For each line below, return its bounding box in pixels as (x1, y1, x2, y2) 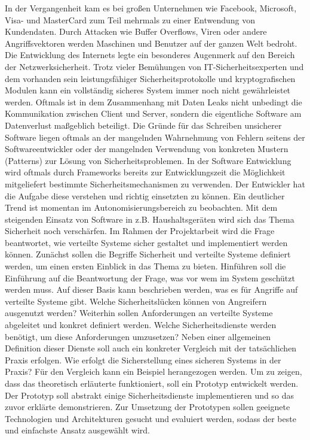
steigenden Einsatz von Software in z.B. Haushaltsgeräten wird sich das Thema (5, 213, 294, 225)
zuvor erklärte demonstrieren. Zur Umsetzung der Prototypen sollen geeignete (5, 400, 290, 413)
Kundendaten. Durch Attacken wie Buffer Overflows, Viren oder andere (5, 25, 267, 38)
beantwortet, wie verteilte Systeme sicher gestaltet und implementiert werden (5, 236, 288, 248)
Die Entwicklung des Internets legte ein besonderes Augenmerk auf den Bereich (5, 48, 295, 61)
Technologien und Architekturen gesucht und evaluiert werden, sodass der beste (5, 412, 296, 424)
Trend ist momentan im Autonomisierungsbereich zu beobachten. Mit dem (5, 201, 278, 214)
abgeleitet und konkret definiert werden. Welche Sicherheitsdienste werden (5, 318, 277, 331)
